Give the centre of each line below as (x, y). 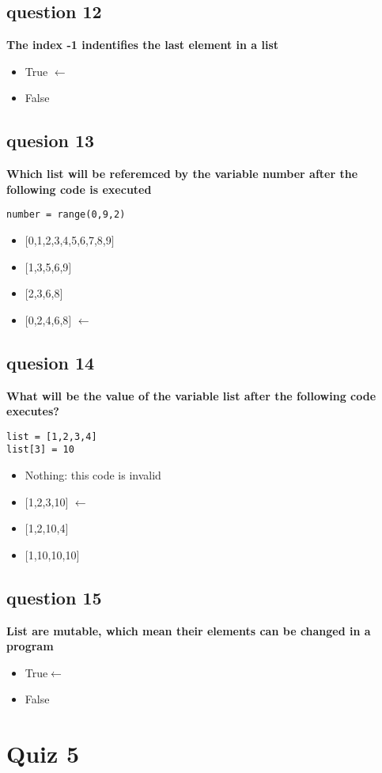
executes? (33, 411)
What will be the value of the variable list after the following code (191, 395)
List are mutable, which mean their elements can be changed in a (189, 630)
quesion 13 (51, 140)
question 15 (54, 597)
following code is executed (79, 189)
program (30, 646)
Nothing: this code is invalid (93, 475)
